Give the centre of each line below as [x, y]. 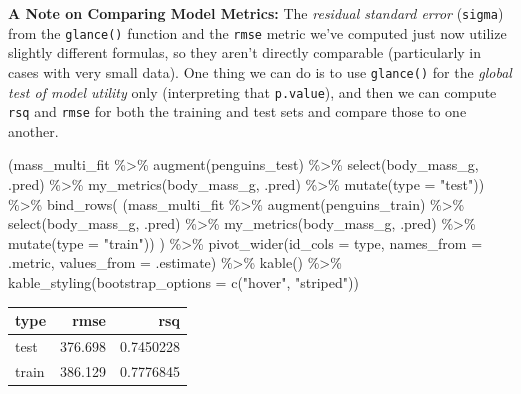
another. [33, 130]
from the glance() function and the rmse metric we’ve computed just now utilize [257, 32]
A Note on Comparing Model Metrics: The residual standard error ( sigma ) [256, 13]
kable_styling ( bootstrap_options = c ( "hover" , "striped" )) [183, 282]
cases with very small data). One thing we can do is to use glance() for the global [260, 71]
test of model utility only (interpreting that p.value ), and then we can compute [252, 91]
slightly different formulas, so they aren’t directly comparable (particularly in [245, 52]
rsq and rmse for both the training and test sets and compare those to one [237, 111]
